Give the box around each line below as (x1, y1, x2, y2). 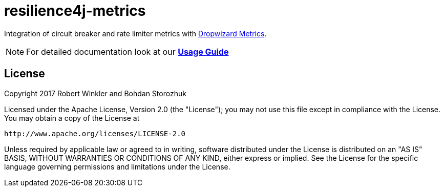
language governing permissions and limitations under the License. (4, 162, 230, 171)
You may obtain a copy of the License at (4, 113, 140, 122)
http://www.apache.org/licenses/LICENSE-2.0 (4, 129, 186, 138)
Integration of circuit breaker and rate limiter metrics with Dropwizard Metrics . (4, 29, 267, 38)
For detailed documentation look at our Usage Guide (26, 46, 229, 57)
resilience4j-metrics (4, 2, 146, 19)
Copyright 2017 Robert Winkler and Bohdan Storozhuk (4, 89, 186, 98)
